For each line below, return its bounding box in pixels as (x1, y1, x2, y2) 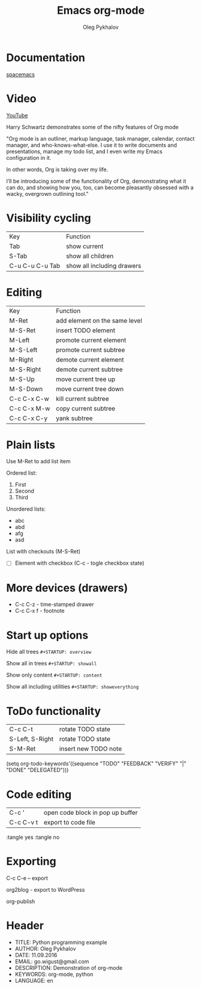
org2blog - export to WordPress (6, 886, 85, 893)
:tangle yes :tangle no (6, 833, 60, 841)
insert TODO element (56, 326, 116, 334)
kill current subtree (56, 394, 109, 403)
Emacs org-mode (56, 4, 145, 17)
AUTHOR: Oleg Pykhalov (14, 945, 76, 952)
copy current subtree (56, 404, 116, 412)
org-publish (6, 898, 35, 905)
